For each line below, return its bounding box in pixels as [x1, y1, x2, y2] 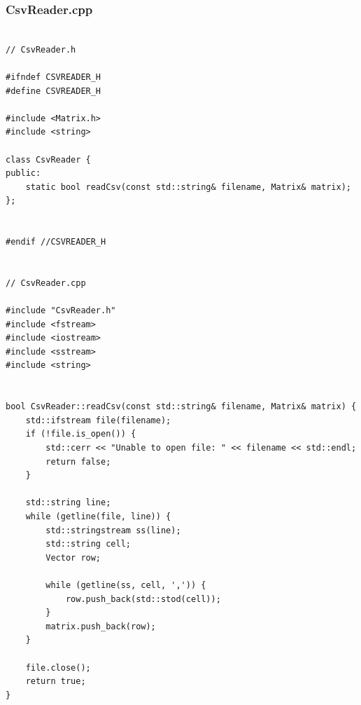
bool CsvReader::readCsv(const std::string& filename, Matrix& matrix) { [6, 402, 357, 412]
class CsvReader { [6, 154, 91, 165]
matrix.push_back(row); [45, 621, 156, 631]
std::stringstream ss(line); [45, 525, 181, 535]
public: [6, 168, 41, 179]
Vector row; [45, 552, 101, 563]
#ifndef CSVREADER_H [6, 72, 101, 82]
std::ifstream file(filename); [25, 415, 171, 425]
